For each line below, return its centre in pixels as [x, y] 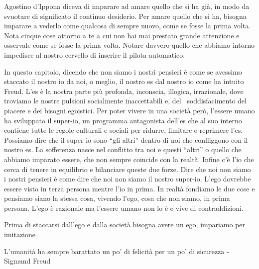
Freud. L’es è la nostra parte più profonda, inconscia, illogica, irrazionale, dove [124, 91]
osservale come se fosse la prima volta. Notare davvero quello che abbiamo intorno [129, 45]
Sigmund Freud [27, 261]
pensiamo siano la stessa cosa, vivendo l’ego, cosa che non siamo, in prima [117, 198]
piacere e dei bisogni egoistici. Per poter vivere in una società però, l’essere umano [129, 110]
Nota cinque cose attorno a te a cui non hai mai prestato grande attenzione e [122, 35]
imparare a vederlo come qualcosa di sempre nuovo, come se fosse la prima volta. [128, 26]
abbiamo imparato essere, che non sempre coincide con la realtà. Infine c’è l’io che [129, 159]
